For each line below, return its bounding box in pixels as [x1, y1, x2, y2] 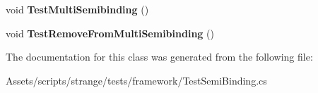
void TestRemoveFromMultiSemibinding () [6, 25, 214, 40]
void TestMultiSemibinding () [6, 2, 149, 16]
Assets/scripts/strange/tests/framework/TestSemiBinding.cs [6, 73, 267, 87]
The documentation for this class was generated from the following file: [6, 49, 313, 64]
